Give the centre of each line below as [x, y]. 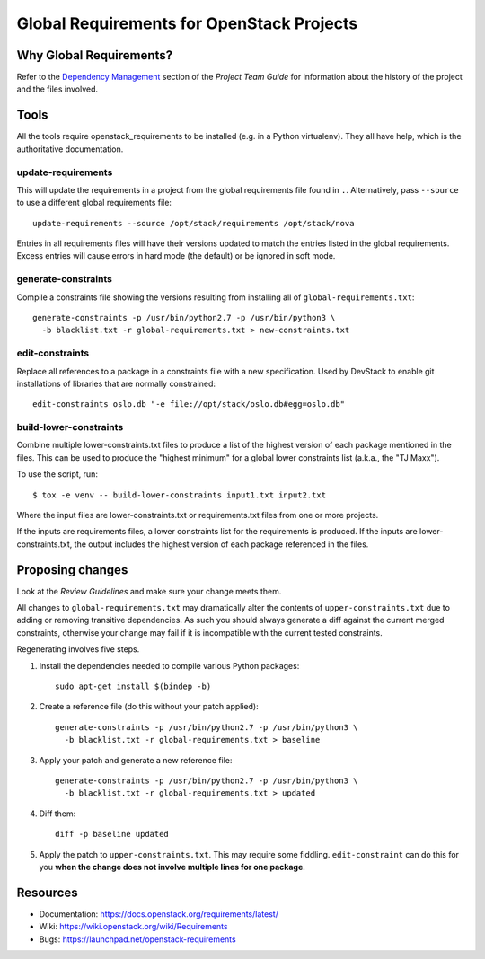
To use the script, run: [57, 474]
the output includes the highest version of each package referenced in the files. [221, 544]
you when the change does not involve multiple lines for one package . [172, 867]
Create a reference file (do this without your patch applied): [149, 707]
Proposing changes [72, 570]
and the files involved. [57, 89]
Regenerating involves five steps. [78, 649]
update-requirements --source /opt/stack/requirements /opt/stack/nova [194, 223]
